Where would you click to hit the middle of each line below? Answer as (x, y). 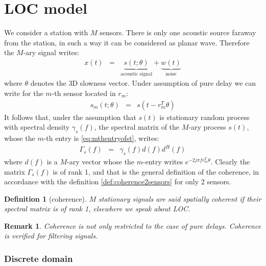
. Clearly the (230, 161)
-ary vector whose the (101, 161)
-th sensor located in (84, 93)
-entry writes (163, 161)
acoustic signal (136, 74)
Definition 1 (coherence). (45, 198)
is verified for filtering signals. (51, 236)
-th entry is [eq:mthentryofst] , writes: (101, 138)
